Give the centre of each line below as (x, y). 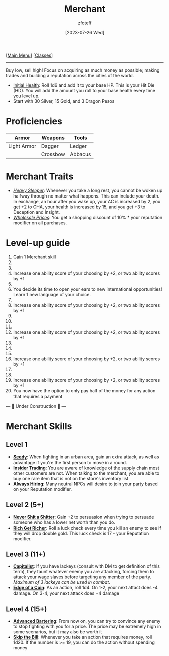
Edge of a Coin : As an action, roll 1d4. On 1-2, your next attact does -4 (85, 588)
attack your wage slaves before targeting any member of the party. (82, 577)
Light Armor (22, 146)
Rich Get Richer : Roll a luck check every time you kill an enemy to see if (87, 528)
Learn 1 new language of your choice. (52, 294)
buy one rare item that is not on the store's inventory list (71, 478)
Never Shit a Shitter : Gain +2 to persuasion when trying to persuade (83, 517)
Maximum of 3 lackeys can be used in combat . (62, 582)
